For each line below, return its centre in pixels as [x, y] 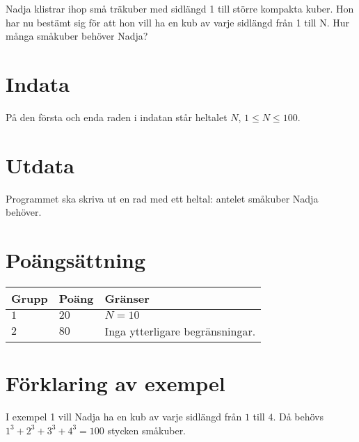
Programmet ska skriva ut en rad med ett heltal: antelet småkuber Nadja [162, 198]
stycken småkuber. [147, 430]
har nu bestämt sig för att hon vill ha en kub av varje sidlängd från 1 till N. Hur [177, 22]
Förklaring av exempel [115, 383]
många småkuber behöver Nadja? [77, 36]
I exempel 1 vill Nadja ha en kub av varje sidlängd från [124, 417]
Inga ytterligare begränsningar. [180, 331]
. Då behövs [298, 417]
